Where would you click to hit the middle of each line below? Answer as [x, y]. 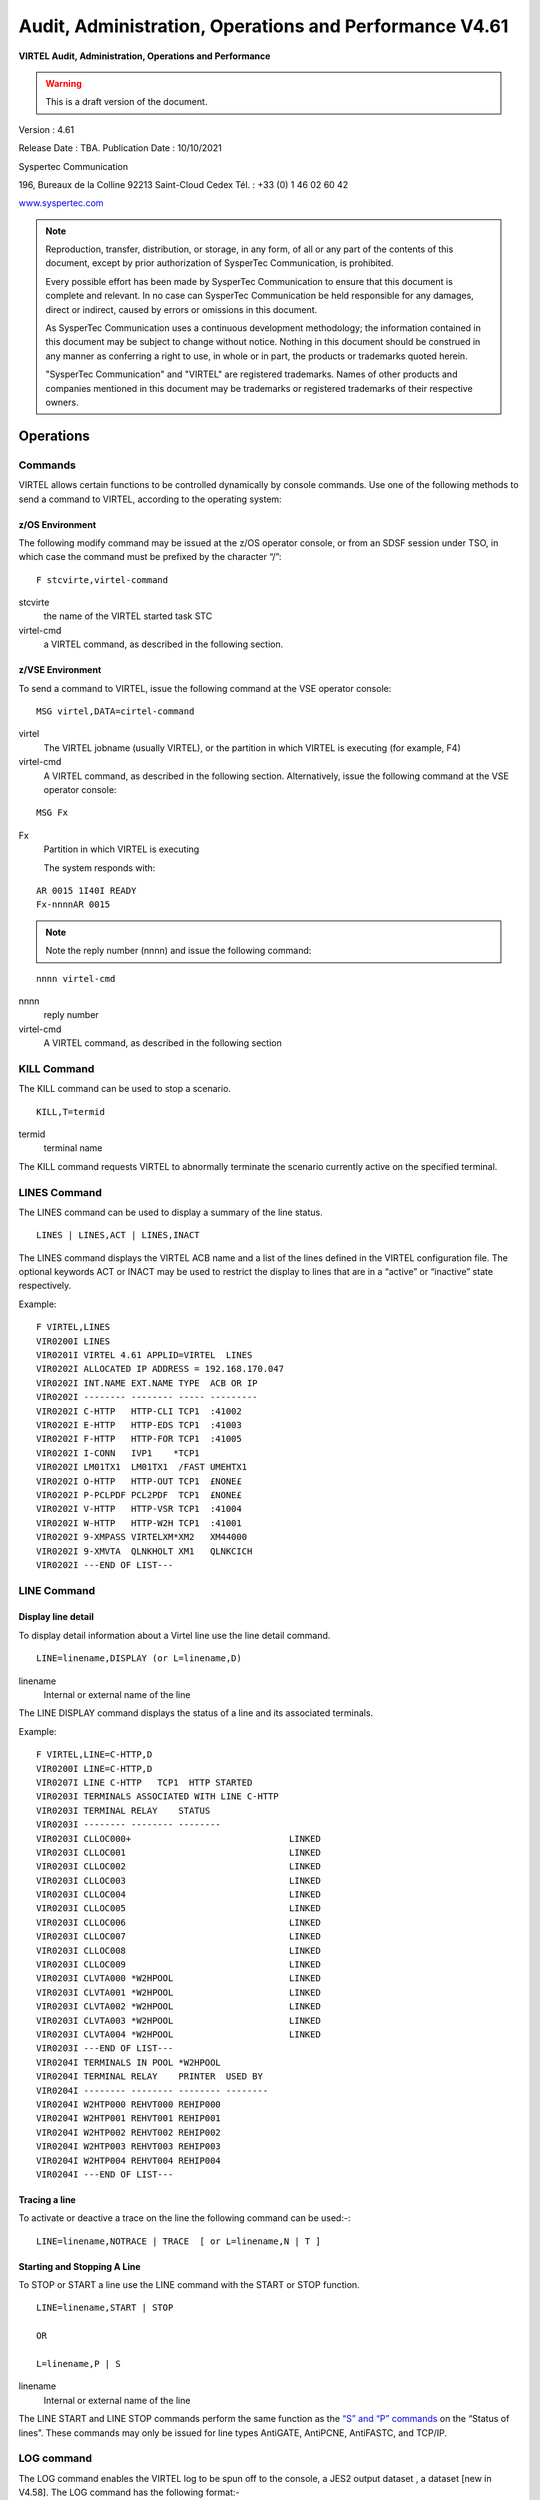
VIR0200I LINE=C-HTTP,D [94, 1768]
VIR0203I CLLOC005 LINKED [179, 1908]
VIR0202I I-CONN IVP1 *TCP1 [118, 1453]
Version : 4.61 [46, 129]
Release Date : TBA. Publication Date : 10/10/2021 [120, 148]
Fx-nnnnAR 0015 [73, 904]
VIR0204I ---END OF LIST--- [105, 2174]
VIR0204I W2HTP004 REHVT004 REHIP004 [129, 2160]
